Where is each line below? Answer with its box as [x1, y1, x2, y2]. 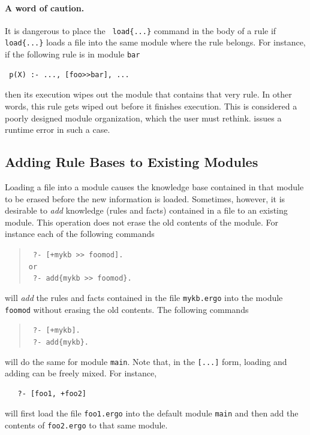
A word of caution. [5, 1, 85, 14]
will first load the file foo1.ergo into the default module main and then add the [5, 407, 299, 419]
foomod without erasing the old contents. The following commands [5, 303, 249, 315]
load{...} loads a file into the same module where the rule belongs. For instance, [5, 36, 306, 48]
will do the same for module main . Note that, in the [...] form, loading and [5, 355, 287, 367]
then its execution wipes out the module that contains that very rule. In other [5, 88, 292, 101]
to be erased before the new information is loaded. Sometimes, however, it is [5, 192, 285, 205]
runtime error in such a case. [5, 123, 110, 136]
